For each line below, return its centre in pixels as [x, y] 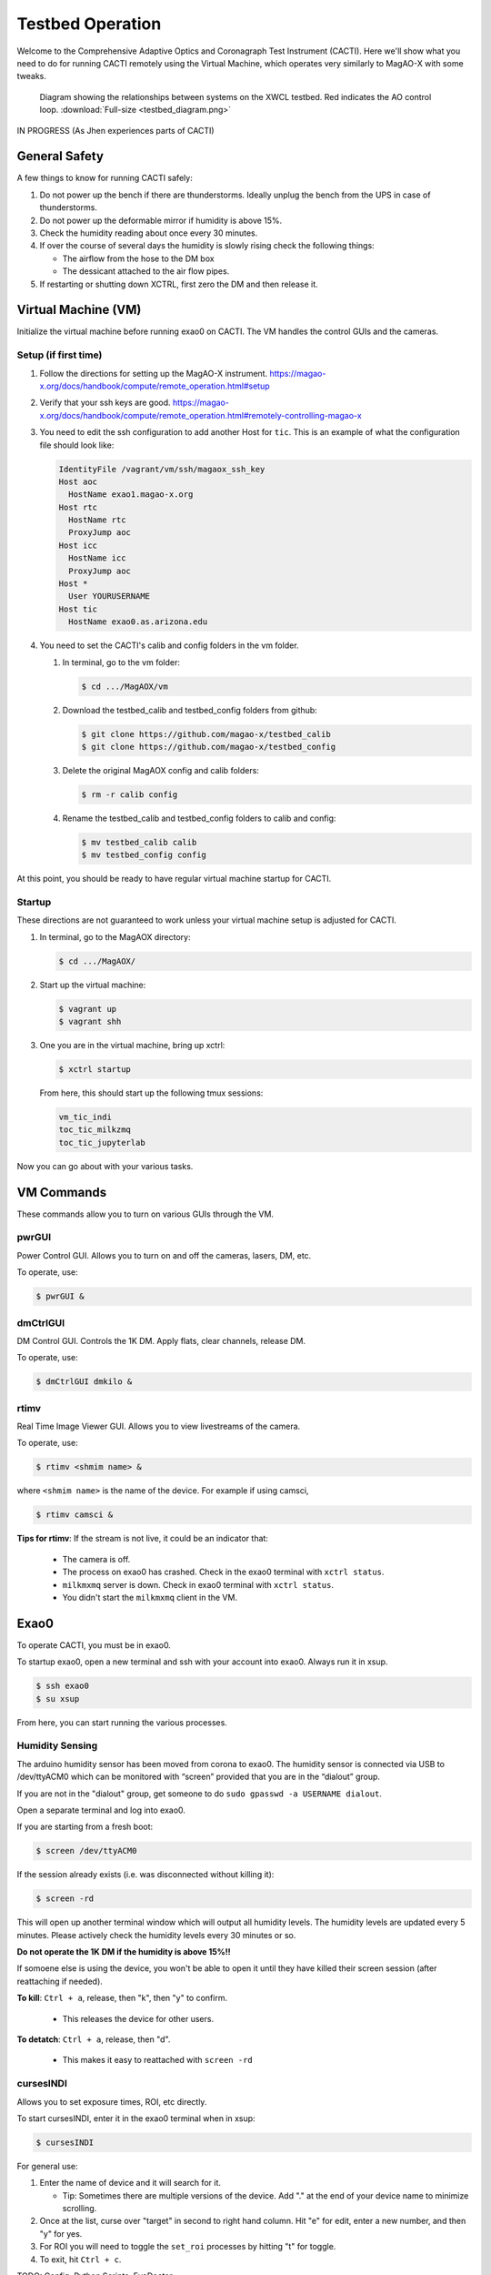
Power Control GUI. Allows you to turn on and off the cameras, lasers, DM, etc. [164, 1255]
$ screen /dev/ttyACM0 [86, 1851]
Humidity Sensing [57, 1745]
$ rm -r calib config [130, 794]
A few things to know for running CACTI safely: [105, 178]
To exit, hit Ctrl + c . [80, 2259]
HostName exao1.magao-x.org [131, 495]
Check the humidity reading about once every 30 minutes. [149, 233]
